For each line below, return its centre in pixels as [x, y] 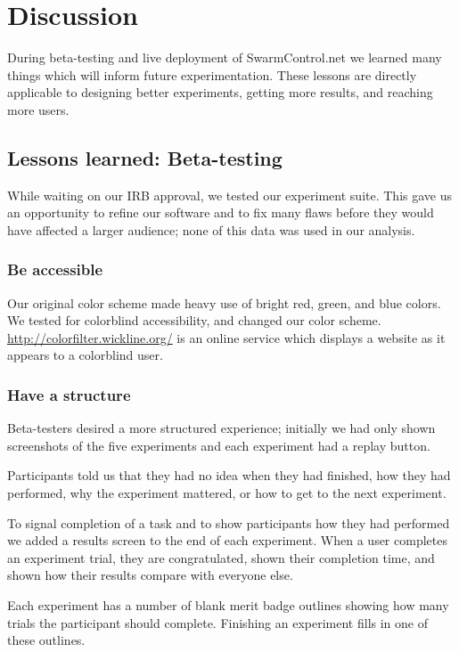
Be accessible [55, 269]
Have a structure [69, 395]
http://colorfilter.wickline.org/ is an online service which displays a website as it [226, 337]
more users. [38, 109]
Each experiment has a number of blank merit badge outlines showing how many [228, 605]
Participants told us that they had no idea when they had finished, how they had [229, 475]
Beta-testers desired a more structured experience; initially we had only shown [221, 428]
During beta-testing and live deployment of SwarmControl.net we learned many [225, 57]
